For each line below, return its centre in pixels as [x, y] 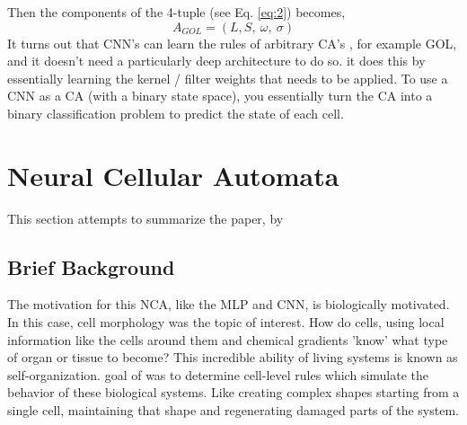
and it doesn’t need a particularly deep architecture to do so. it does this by [216, 61]
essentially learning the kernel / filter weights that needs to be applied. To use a [228, 78]
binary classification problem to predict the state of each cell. [176, 113]
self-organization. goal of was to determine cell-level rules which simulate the [218, 374]
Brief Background [91, 266]
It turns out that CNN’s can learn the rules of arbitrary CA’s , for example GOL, [232, 43]
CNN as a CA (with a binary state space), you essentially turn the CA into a [220, 96]
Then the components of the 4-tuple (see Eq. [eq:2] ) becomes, [176, 12]
